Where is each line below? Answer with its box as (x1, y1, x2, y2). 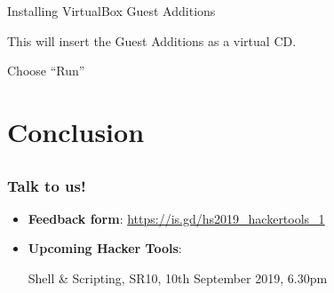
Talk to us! (7, 174, 86, 196)
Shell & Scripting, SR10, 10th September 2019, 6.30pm (28, 269, 328, 288)
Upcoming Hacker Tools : (28, 239, 182, 257)
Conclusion (7, 113, 145, 149)
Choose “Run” (7, 61, 85, 80)
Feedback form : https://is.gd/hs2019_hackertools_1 (28, 209, 325, 227)
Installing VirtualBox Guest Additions (7, 2, 216, 20)
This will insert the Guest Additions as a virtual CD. (7, 31, 297, 50)
